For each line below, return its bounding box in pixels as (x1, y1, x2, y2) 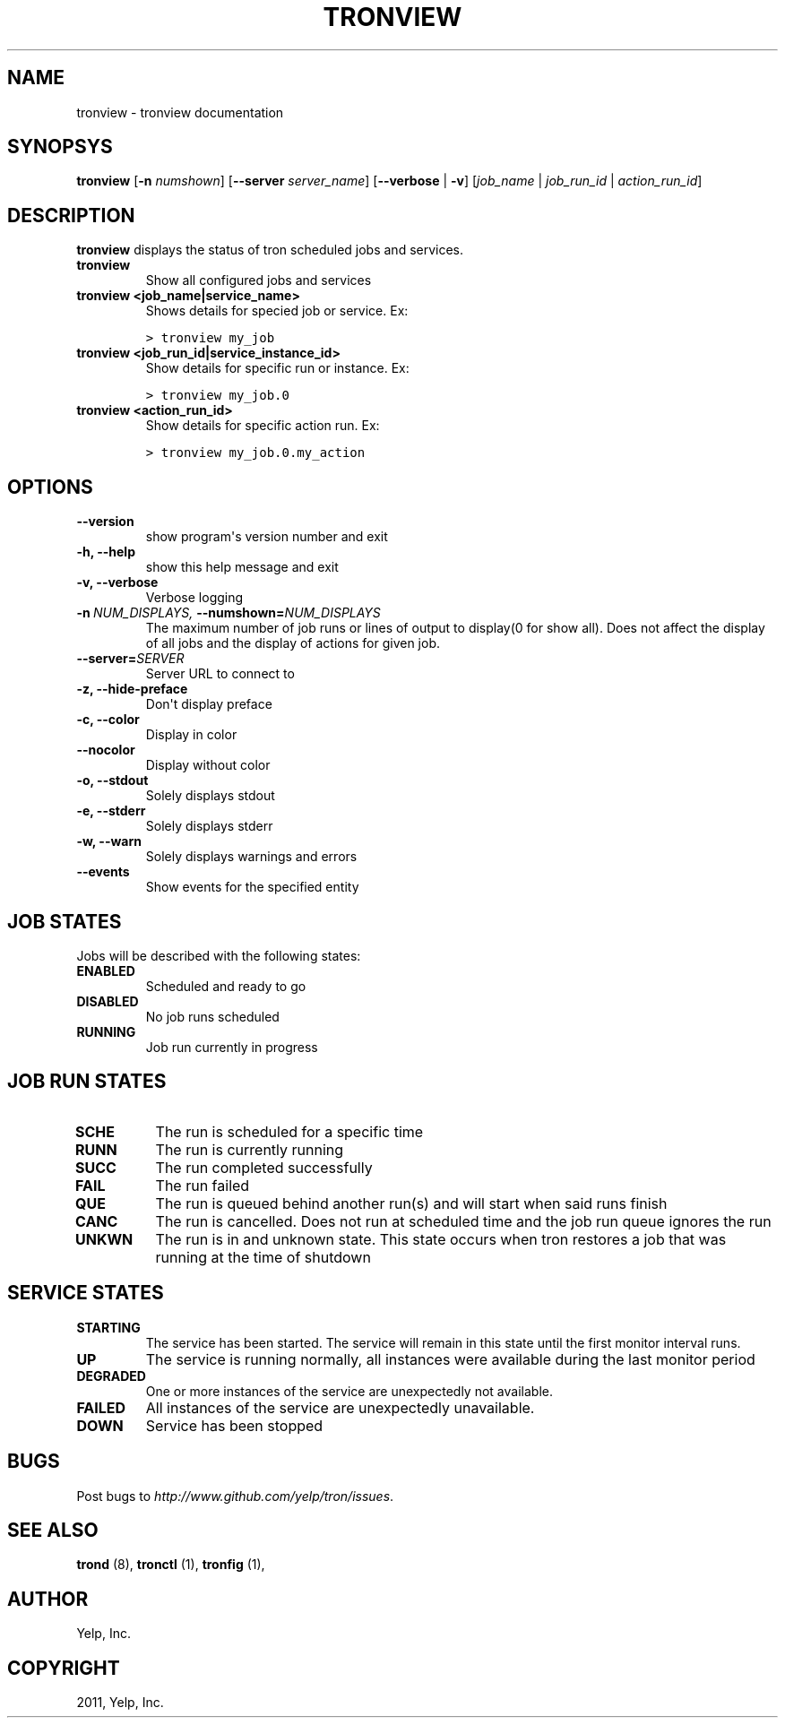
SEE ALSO (7, 1518, 99, 1541)
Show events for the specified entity (145, 879, 359, 895)
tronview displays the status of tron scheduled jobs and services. (76, 242, 464, 258)
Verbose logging (145, 590, 244, 606)
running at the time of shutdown (155, 1247, 371, 1266)
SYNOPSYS (7, 135, 113, 159)
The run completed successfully (155, 1158, 373, 1177)
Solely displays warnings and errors (145, 849, 358, 865)
